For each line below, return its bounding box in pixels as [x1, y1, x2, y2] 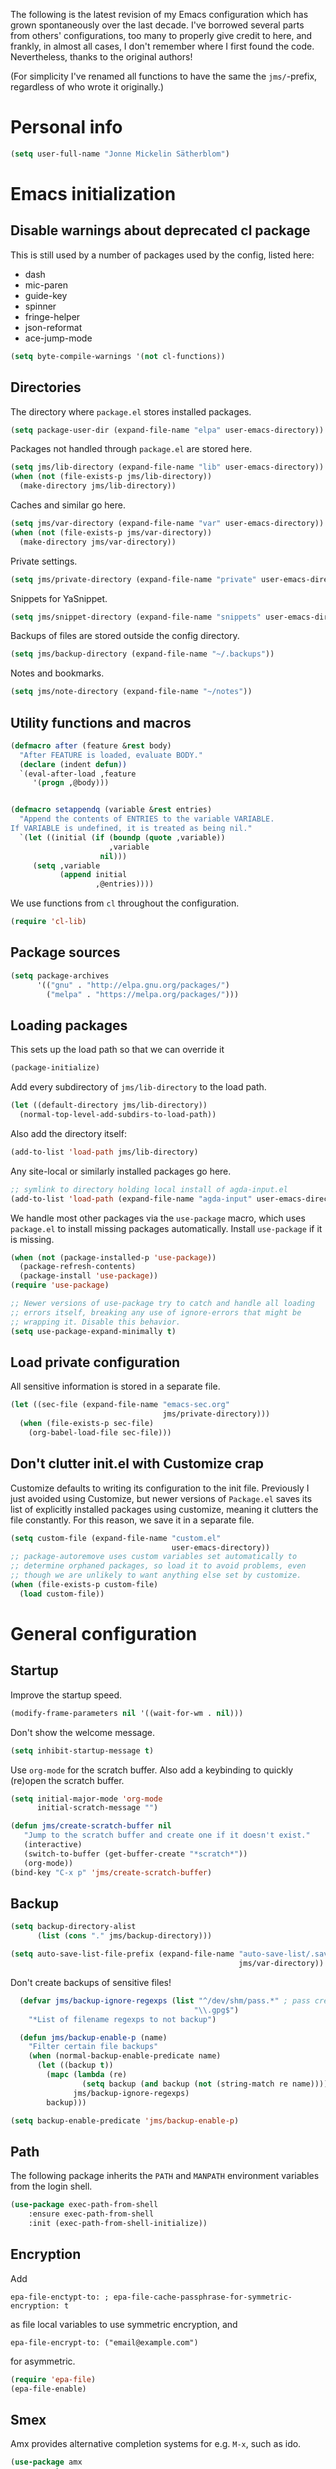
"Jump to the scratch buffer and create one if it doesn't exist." [23, 1830, 311, 1841]
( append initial [59, 870, 128, 880]
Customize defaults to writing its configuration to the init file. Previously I [10, 1482, 310, 1494]
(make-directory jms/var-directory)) [19, 537, 177, 547]
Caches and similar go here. [10, 499, 126, 511]
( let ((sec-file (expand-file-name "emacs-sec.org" [10, 1400, 230, 1410]
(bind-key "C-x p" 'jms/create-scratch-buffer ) [10, 1867, 213, 1878]
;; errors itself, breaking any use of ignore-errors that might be [10, 1307, 302, 1318]
